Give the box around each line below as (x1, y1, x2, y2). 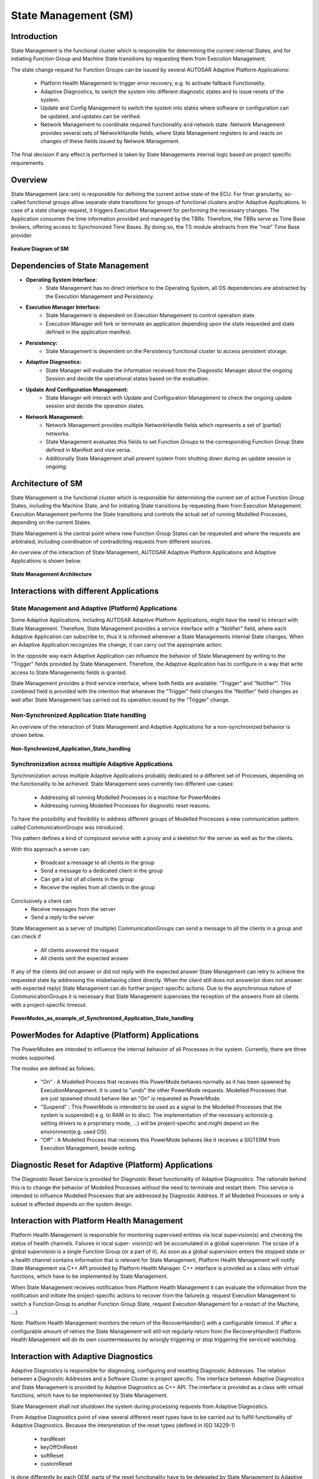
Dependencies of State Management (11, 260, 149, 270)
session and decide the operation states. (45, 402, 145, 409)
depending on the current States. (11, 519, 92, 526)
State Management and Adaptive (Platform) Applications (11, 604, 177, 612)
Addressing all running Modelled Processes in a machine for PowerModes (40, 793, 221, 801)
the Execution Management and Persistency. (45, 293, 155, 300)
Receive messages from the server (31, 905, 116, 912)
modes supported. (11, 1054, 56, 1061)
